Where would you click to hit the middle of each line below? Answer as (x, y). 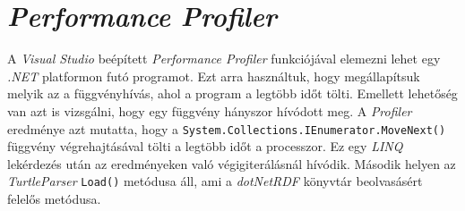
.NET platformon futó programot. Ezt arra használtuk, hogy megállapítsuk (214, 76)
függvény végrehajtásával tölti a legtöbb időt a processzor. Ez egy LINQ (205, 146)
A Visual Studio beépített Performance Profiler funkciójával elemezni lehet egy (224, 59)
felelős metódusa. (54, 198)
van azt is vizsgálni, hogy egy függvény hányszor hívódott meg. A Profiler (210, 110)
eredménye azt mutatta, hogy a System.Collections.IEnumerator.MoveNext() (227, 128)
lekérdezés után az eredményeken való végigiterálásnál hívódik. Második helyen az (232, 163)
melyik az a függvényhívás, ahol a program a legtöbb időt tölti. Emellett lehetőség (232, 93)
